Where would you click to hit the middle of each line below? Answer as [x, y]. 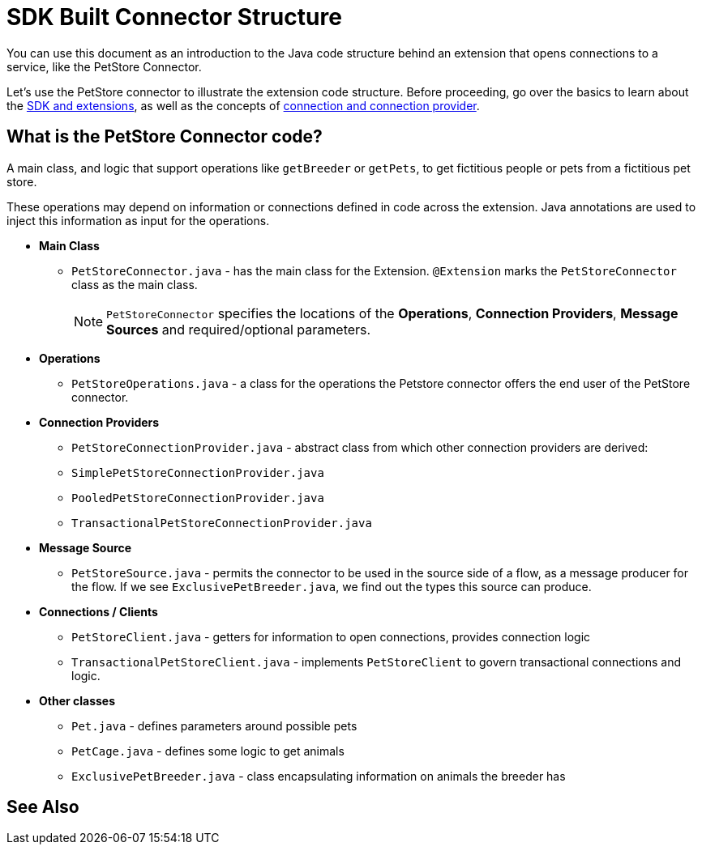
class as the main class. [135, 284]
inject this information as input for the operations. [138, 220]
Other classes [77, 700]
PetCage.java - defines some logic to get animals [208, 751]
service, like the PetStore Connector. [104, 66]
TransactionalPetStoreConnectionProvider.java [222, 523]
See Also [43, 807]
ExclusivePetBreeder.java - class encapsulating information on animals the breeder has [319, 776]
